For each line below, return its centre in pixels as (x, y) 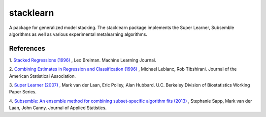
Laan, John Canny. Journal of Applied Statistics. (58, 108)
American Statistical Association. (42, 76)
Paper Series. (23, 92)
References (27, 48)
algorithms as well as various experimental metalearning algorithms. (78, 34)
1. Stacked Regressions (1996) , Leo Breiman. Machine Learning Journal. (83, 60)
